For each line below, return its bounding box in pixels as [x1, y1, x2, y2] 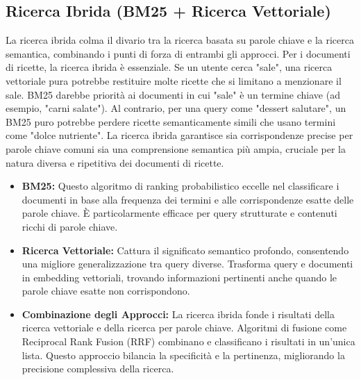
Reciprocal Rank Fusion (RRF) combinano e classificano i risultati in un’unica [22, 334, 355, 349]
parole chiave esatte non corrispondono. [22, 283, 190, 298]
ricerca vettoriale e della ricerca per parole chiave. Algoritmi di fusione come [22, 320, 347, 335]
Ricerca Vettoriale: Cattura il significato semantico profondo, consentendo [22, 242, 349, 257]
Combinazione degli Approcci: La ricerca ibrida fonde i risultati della [22, 306, 335, 321]
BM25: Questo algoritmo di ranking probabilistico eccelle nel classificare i [22, 179, 339, 193]
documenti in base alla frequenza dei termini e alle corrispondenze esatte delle [22, 192, 354, 206]
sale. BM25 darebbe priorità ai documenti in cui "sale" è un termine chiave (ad [6, 87, 340, 101]
